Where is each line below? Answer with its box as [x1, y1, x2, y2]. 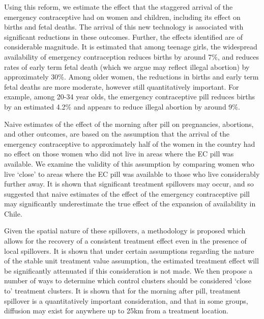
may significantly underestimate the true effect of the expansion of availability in [4, 198, 256, 209]
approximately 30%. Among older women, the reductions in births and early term [4, 71, 259, 82]
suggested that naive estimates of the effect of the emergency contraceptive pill [4, 188, 250, 199]
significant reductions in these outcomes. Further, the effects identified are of [4, 31, 243, 42]
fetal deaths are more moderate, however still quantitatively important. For [4, 81, 239, 92]
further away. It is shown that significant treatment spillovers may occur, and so [4, 178, 254, 189]
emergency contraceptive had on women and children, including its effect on [4, 11, 241, 22]
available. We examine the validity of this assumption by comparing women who [4, 158, 254, 169]
